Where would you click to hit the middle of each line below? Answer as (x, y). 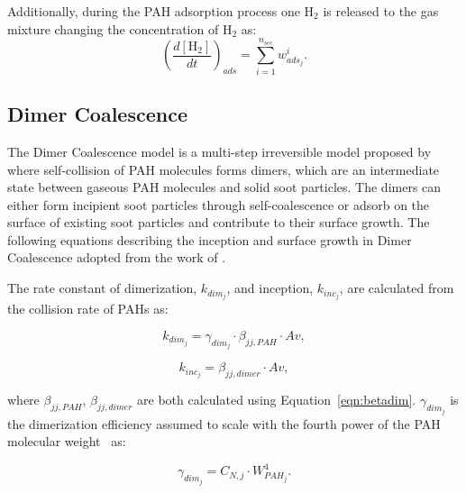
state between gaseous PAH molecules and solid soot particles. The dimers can (224, 187)
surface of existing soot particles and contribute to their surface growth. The (219, 222)
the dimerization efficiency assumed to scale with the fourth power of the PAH (224, 423)
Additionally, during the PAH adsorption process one (154, 11)
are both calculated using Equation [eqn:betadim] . (277, 400)
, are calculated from (397, 288)
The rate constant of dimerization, (102, 288)
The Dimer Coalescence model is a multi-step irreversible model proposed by (219, 151)
